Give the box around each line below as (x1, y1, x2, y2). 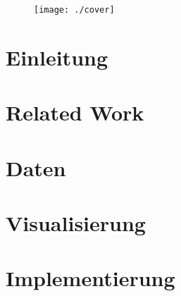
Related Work (6, 98, 144, 127)
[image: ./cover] (34, 5, 115, 15)
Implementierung (6, 264, 175, 292)
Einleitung (6, 42, 108, 71)
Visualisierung (6, 208, 146, 237)
